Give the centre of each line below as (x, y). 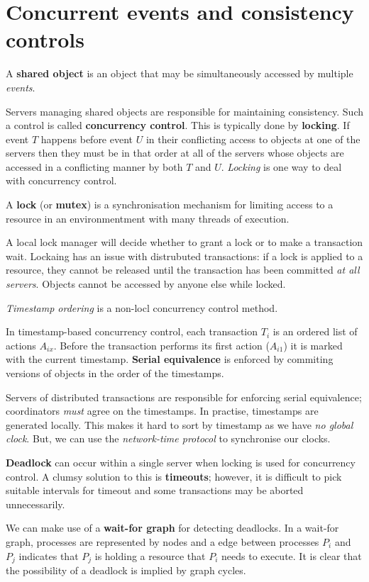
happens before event (87, 139)
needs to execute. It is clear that (292, 555)
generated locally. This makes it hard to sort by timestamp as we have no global (180, 424)
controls (45, 39)
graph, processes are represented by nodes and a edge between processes (163, 541)
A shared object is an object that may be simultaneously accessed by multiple (180, 73)
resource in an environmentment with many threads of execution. (148, 218)
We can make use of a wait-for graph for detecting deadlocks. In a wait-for (172, 528)
